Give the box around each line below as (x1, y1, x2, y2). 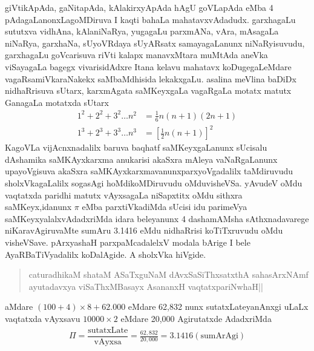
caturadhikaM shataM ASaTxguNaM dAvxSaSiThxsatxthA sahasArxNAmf (28, 268, 309, 281)
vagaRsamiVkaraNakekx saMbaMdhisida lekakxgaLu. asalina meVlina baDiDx (5, 72, 296, 85)
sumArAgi (200, 332, 238, 341)
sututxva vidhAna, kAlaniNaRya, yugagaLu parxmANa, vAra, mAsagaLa (5, 25, 279, 38)
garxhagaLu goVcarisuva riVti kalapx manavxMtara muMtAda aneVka (5, 48, 268, 61)
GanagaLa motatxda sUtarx (5, 96, 109, 108)
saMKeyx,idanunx (5, 200, 72, 213)
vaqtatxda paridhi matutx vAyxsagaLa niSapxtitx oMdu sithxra (5, 188, 243, 201)
